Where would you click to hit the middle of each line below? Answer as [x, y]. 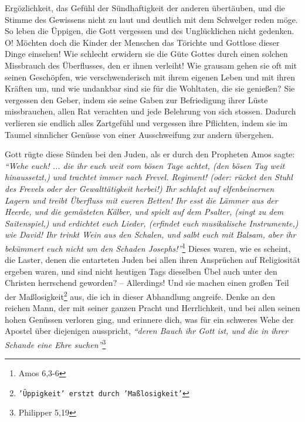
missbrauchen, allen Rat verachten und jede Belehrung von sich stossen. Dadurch [150, 111]
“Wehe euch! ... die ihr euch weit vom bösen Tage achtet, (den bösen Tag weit [145, 165]
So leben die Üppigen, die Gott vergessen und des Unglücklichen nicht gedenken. [150, 31]
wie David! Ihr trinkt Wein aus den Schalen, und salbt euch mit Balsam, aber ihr [150, 234]
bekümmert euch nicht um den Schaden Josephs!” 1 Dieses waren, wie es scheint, [148, 247]
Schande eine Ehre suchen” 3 [55, 343]
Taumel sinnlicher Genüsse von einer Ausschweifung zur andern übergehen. [139, 134]
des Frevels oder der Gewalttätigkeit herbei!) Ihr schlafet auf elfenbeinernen [140, 188]
